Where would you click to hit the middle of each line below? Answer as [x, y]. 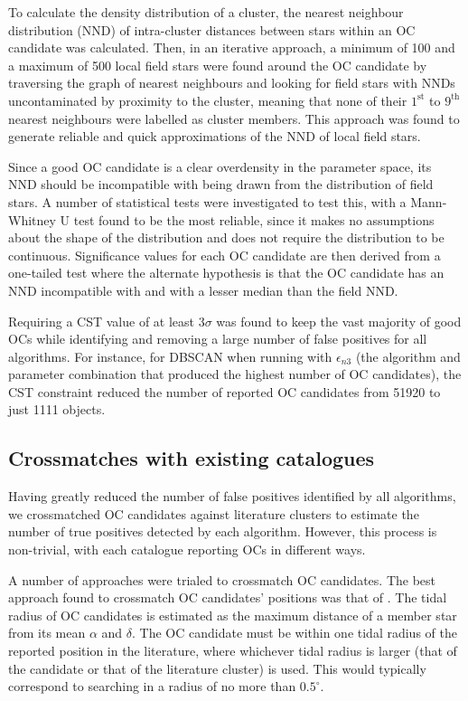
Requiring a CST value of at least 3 [107, 321]
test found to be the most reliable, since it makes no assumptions [254, 219]
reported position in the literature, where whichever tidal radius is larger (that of [233, 651]
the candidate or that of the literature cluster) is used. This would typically [217, 668]
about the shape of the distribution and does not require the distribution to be [226, 237]
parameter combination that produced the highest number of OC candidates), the [235, 374]
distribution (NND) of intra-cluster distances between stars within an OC [212, 29]
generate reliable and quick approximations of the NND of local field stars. [215, 136]
